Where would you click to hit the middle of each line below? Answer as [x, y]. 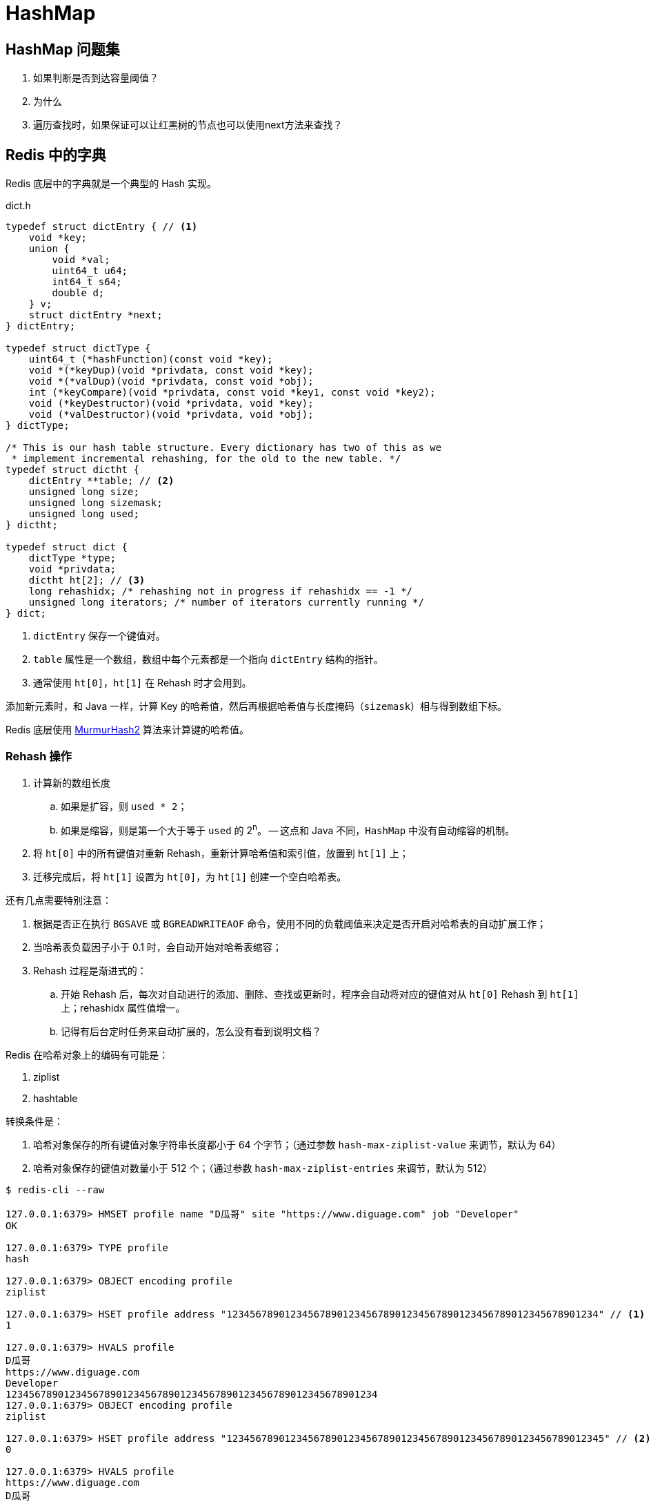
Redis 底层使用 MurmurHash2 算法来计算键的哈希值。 [128, 730]
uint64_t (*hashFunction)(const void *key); [151, 359]
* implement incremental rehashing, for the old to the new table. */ [206, 459]
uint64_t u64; [90, 271]
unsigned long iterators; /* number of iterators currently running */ [226, 602]
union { [49, 249]
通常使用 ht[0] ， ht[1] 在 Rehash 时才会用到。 [142, 683]
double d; [78, 293]
